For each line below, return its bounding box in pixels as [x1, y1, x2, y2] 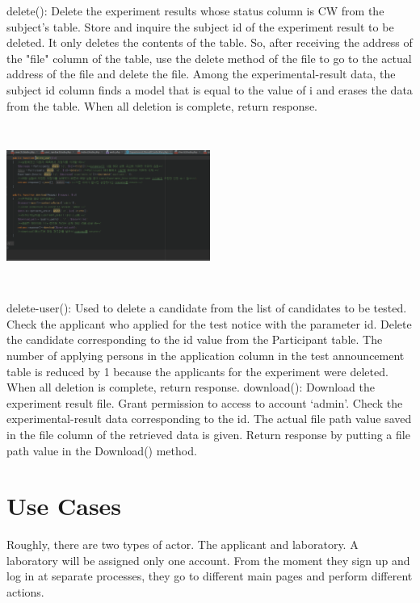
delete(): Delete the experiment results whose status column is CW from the [6, 2, 384, 19]
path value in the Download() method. [6, 442, 197, 459]
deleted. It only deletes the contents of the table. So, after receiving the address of [6, 34, 413, 51]
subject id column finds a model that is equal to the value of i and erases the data [6, 81, 413, 98]
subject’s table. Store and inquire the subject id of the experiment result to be [6, 18, 394, 35]
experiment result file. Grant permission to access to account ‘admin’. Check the [6, 394, 403, 411]
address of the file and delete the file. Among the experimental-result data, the [6, 65, 396, 82]
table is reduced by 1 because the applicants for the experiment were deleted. [6, 362, 388, 379]
